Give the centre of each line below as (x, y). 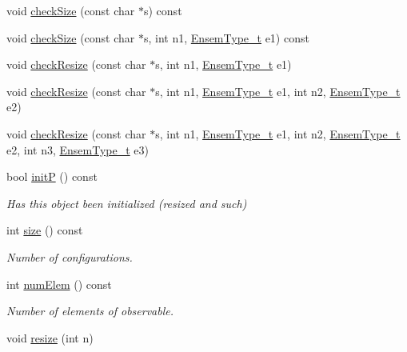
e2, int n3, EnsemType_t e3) (78, 149)
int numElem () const (59, 284)
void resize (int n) (50, 337)
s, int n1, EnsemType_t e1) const (227, 37)
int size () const (45, 230)
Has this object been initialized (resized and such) (127, 203)
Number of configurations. (70, 256)
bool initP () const (52, 176)
